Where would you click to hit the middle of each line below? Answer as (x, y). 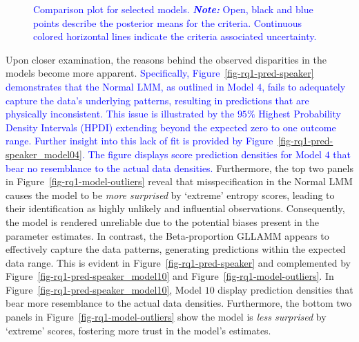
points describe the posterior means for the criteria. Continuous (168, 22)
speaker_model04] (44, 154)
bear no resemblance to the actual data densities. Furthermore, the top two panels (179, 168)
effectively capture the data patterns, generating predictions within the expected (176, 249)
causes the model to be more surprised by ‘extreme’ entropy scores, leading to (170, 194)
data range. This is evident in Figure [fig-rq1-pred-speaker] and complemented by (178, 262)
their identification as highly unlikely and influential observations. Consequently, (175, 208)
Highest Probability (300, 114)
